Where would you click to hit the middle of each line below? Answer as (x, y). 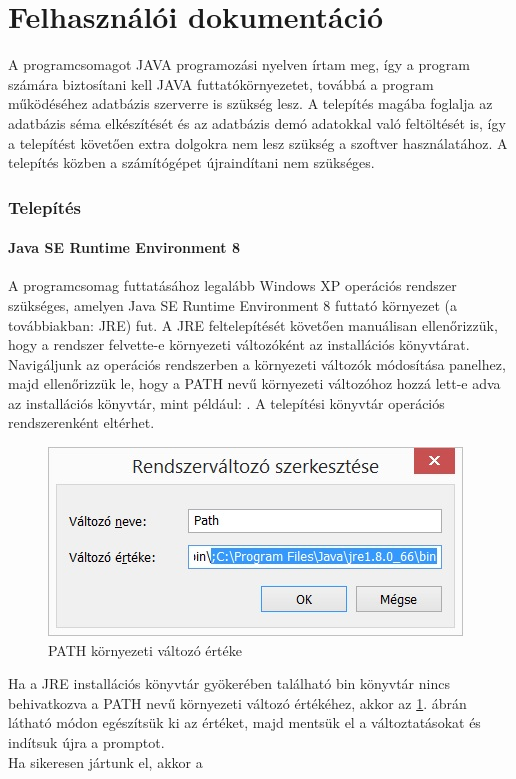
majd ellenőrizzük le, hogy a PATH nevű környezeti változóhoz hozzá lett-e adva (254, 383)
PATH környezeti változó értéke (145, 649)
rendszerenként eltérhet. (81, 422)
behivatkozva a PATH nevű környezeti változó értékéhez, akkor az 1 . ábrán (237, 702)
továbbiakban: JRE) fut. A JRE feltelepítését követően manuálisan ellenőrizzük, (253, 324)
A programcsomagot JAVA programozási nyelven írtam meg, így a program (239, 64)
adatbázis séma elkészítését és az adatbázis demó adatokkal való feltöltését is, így (257, 122)
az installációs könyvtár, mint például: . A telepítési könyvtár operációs (226, 402)
